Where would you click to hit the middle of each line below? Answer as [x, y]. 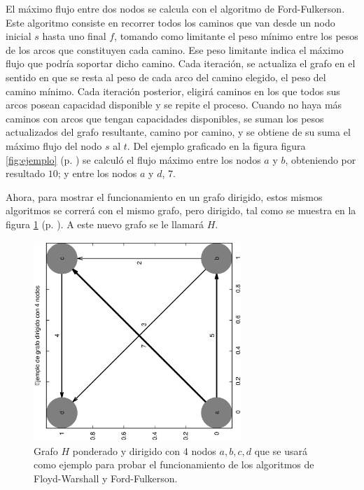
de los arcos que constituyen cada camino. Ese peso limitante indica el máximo [175, 49]
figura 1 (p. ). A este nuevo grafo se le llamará [105, 224]
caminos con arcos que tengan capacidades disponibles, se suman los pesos [165, 118]
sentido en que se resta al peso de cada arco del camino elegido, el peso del [166, 77]
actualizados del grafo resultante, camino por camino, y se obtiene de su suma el [178, 132]
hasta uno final [74, 36]
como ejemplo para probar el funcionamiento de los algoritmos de [174, 464]
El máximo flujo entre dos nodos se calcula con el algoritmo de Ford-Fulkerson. [175, 8]
